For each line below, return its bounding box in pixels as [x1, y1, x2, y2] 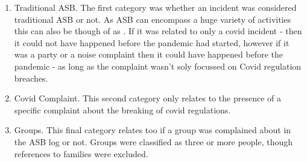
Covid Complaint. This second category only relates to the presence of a [14, 92, 281, 104]
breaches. [14, 71, 48, 84]
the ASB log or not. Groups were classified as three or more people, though [14, 135, 293, 148]
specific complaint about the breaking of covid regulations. [14, 103, 231, 116]
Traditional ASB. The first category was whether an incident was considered [14, 1, 297, 13]
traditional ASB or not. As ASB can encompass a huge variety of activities [14, 13, 291, 25]
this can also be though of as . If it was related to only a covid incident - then [14, 25, 302, 37]
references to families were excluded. [14, 147, 148, 160]
